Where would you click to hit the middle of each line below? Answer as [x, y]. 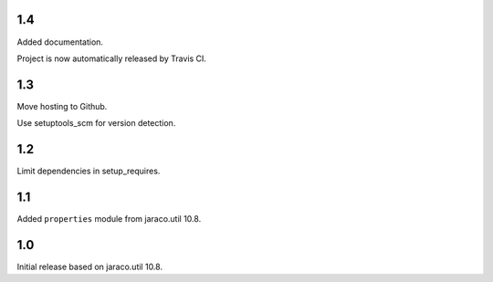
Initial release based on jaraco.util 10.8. [90, 266]
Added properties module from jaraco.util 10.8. [109, 219]
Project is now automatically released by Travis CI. [112, 58]
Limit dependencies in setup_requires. [89, 171]
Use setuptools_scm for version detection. [96, 123]
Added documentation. [60, 42]
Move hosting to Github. [62, 106]
